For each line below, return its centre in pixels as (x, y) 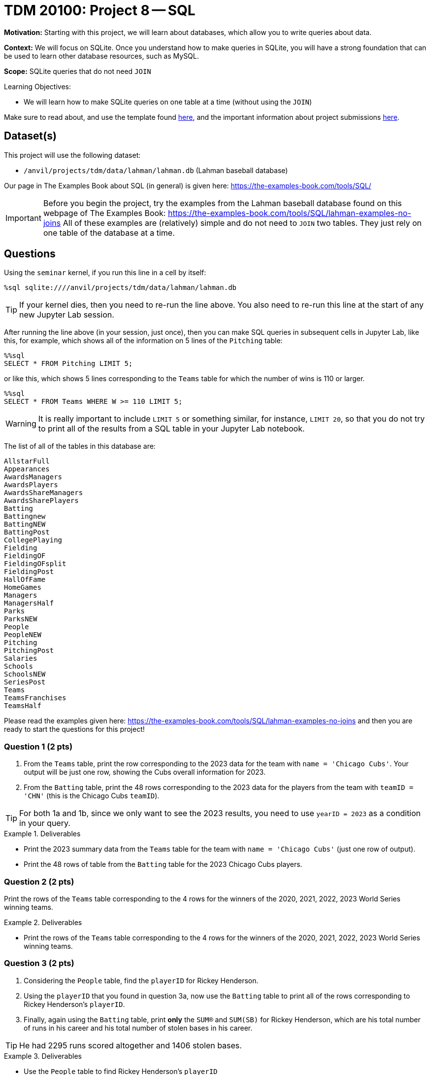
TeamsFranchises (35, 698)
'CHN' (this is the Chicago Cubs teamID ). (92, 796)
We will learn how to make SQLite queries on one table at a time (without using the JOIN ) (168, 102)
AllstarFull (27, 461)
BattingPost (27, 532)
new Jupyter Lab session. (67, 315)
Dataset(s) (30, 136)
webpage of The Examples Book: (104, 213)
